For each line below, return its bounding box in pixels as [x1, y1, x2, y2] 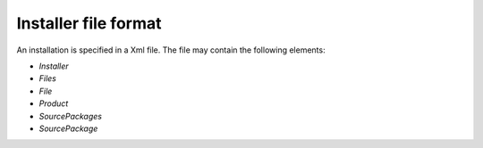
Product [38, 98, 69, 109]
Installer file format [16, 13, 162, 33]
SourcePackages [38, 111, 103, 121]
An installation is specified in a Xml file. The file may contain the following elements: [16, 45, 326, 55]
